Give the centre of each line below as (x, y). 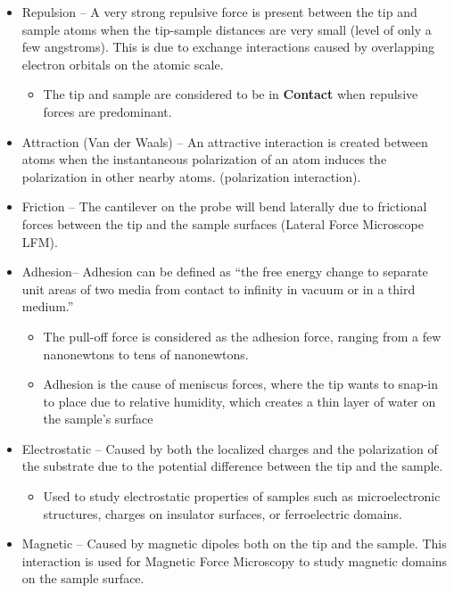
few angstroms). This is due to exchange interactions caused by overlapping (228, 47)
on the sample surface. (83, 578)
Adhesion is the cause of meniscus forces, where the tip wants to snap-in (241, 384)
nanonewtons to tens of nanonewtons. (146, 354)
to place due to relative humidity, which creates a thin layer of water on (239, 401)
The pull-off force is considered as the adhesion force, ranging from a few (242, 336)
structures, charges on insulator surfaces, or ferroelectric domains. (223, 513)
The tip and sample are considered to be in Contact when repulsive (231, 94)
